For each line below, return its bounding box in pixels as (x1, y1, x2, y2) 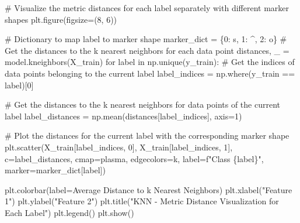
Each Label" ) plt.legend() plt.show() (5, 206, 134, 218)
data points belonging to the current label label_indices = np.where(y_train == (5, 67, 295, 79)
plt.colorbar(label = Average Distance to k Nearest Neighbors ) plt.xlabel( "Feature (5, 183, 292, 195)
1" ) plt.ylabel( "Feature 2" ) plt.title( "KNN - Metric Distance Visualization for (5, 195, 279, 207)
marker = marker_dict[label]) (5, 164, 106, 176)
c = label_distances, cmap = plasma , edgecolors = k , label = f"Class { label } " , (5, 152, 264, 164)
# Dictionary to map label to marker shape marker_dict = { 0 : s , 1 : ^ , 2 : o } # (5, 33, 287, 45)
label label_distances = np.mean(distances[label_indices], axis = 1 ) (5, 109, 242, 122)
